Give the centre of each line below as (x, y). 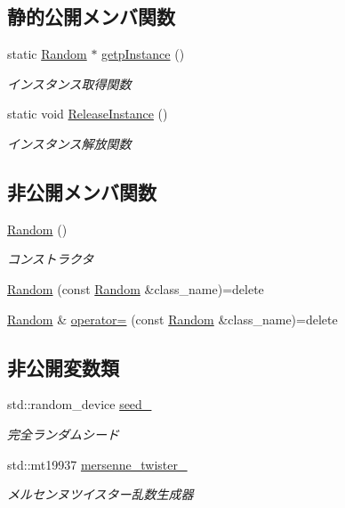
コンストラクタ (51, 259)
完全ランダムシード (63, 434)
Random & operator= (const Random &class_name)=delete (172, 319)
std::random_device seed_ (80, 404)
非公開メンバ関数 (82, 191)
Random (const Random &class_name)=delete (136, 288)
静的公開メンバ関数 (91, 16)
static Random (47, 54)
